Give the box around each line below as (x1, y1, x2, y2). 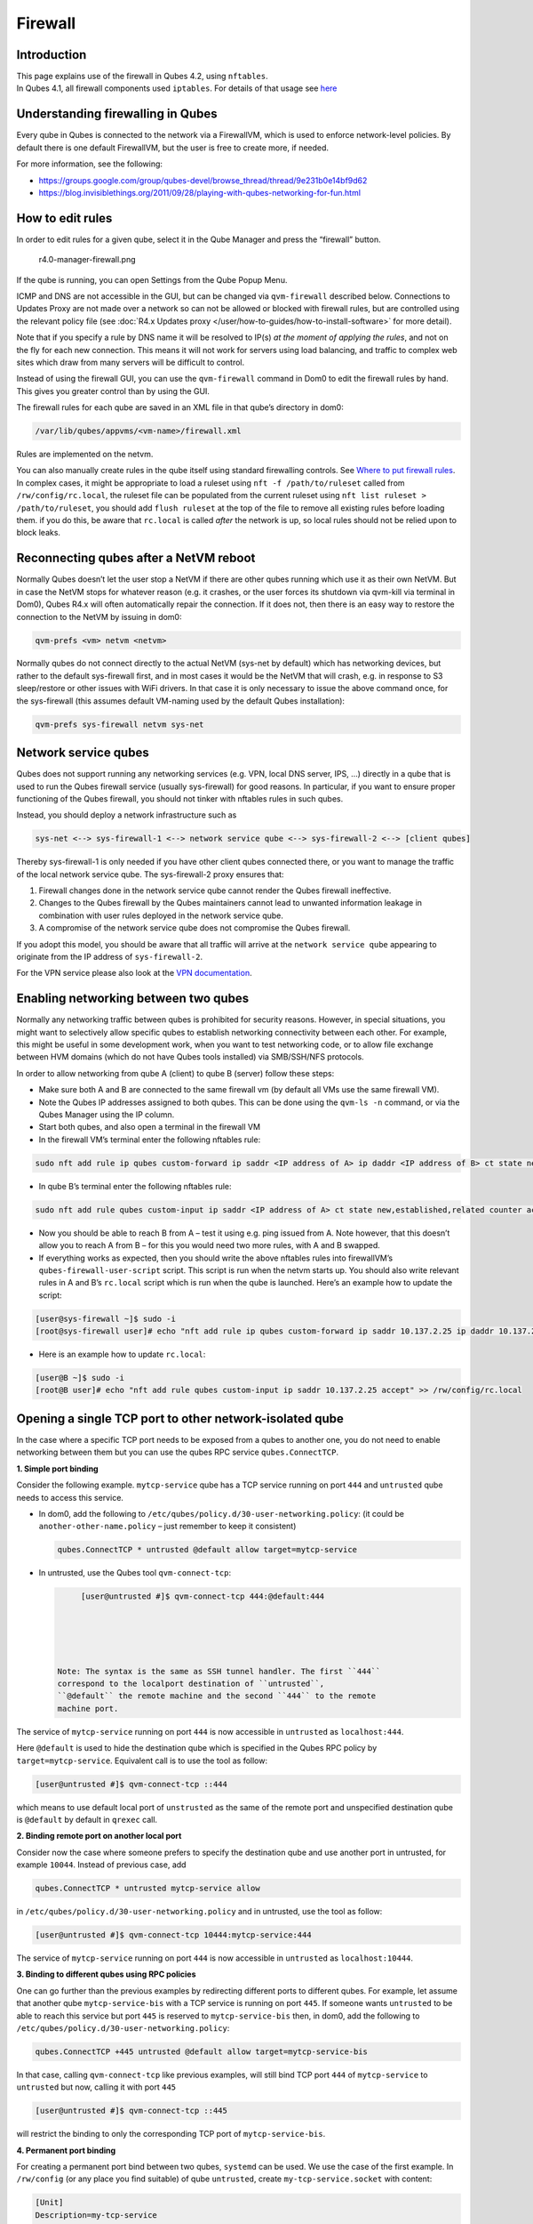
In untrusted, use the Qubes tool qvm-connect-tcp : (38, 1567, 232, 1578)
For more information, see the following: (16, 158, 163, 169)
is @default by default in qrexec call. (16, 1814, 158, 1825)
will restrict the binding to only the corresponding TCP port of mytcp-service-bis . (16, 2129, 326, 2139)
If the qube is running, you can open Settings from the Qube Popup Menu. (16, 274, 288, 285)
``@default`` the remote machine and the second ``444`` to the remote (57, 1691, 377, 1701)
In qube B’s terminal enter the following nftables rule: (38, 1180, 232, 1191)
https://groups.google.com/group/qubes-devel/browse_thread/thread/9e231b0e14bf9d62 (38, 174, 368, 186)
